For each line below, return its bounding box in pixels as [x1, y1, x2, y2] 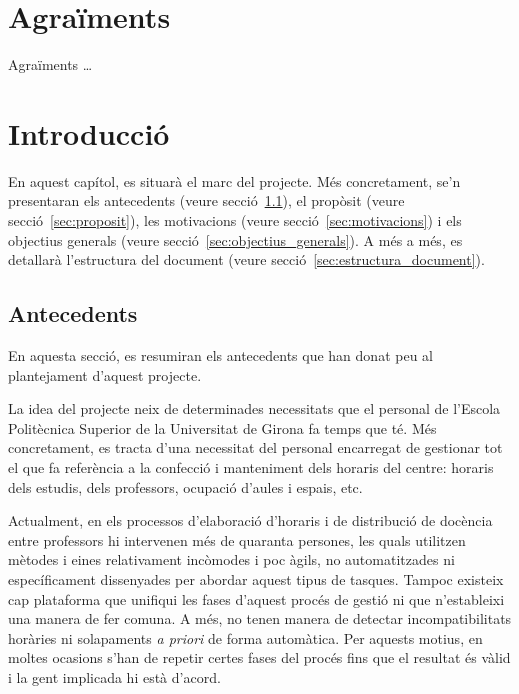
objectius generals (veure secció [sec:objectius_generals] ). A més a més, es [8, 229, 463, 250]
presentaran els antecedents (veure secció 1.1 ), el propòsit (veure [8, 190, 405, 211]
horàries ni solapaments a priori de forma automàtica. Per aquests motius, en [8, 627, 483, 648]
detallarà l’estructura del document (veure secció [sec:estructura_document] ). [8, 249, 485, 270]
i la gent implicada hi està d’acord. [8, 666, 221, 687]
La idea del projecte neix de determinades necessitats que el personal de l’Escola [8, 398, 501, 419]
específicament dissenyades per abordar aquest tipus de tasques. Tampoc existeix [8, 568, 504, 589]
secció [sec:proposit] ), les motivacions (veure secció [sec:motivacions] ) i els [8, 210, 462, 231]
